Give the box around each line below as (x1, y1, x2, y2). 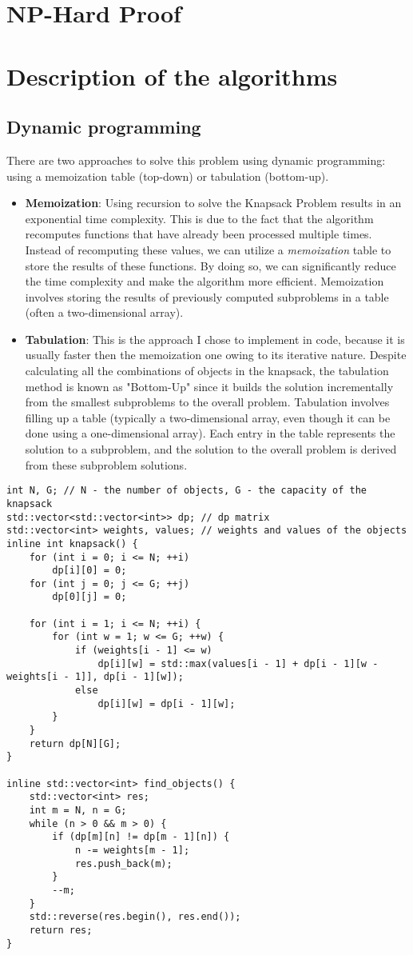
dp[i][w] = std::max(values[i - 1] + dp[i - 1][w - (97, 657, 379, 669)
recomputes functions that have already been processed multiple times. (25, 226, 372, 242)
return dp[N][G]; (29, 737, 121, 749)
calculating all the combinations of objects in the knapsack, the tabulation (25, 362, 389, 379)
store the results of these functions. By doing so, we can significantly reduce (25, 257, 396, 274)
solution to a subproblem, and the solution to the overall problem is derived (25, 441, 397, 458)
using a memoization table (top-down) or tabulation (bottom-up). (6, 167, 329, 184)
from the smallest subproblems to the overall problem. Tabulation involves (25, 394, 390, 410)
